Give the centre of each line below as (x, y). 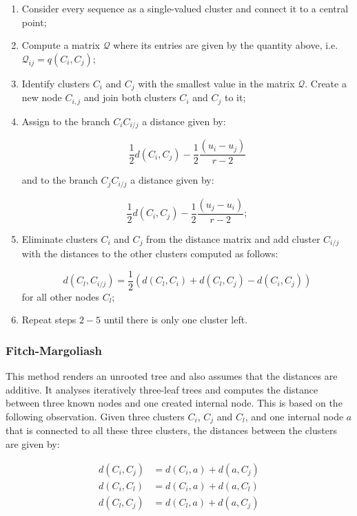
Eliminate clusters (60, 238)
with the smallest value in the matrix (216, 83)
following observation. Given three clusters (95, 416)
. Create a (326, 83)
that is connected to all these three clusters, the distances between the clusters (171, 430)
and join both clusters (130, 97)
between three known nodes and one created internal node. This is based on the (174, 403)
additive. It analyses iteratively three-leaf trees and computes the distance (162, 389)
